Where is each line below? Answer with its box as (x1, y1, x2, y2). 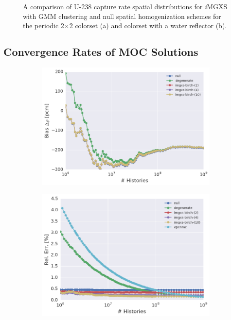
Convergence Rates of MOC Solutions (3, 44, 198, 59)
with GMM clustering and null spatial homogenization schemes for (23, 11, 221, 21)
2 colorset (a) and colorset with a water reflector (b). (69, 20, 227, 31)
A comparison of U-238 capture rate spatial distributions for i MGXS (23, 1, 228, 11)
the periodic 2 (23, 20, 64, 31)
